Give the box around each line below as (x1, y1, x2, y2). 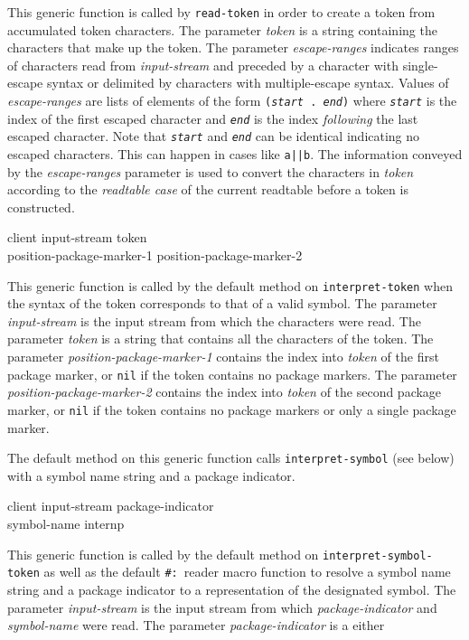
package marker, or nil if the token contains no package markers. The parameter (7, 364, 457, 383)
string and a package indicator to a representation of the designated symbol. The (7, 579, 456, 598)
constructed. (7, 197, 75, 216)
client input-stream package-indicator (7, 496, 214, 515)
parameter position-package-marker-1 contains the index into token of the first (7, 347, 439, 366)
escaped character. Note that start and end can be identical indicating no (7, 127, 420, 146)
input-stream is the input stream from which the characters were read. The (7, 311, 421, 330)
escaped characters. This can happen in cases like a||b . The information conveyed (7, 145, 463, 163)
